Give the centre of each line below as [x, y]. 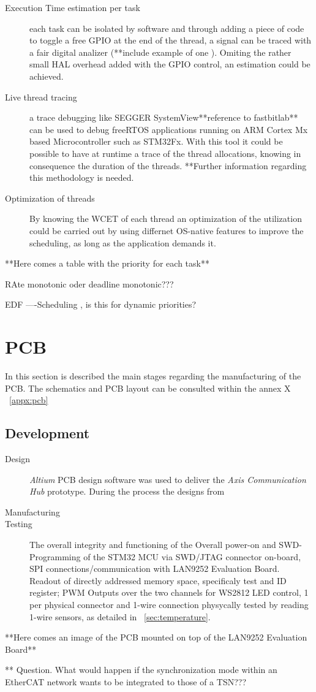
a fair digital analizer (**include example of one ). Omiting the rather [160, 52]
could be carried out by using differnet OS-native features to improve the [167, 230]
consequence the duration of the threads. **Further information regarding [168, 165]
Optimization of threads [50, 198]
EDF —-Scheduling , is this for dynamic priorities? [101, 304]
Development [47, 433]
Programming [55, 556]
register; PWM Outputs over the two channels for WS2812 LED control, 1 [169, 592]
